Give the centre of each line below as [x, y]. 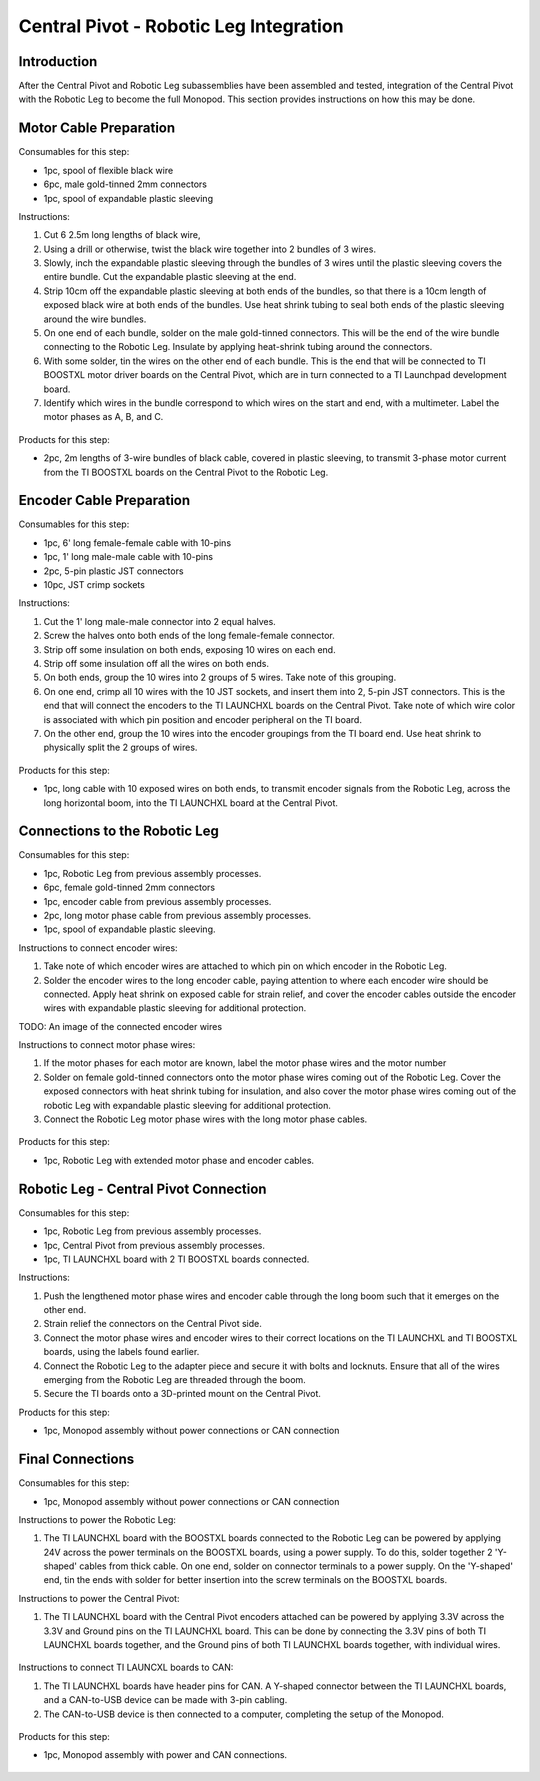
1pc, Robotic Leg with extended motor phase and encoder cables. [179, 1160]
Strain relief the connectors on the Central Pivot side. [152, 1324]
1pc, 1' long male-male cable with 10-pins [128, 557]
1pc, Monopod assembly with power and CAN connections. [165, 1755]
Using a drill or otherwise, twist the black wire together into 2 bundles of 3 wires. [210, 249]
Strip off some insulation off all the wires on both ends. [156, 663]
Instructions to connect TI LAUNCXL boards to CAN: [126, 1667]
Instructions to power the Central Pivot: [99, 1598]
